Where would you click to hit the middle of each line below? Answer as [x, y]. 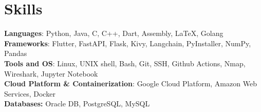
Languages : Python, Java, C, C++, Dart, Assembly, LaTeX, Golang [114, 33]
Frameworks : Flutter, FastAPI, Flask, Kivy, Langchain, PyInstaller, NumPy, [128, 43]
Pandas [16, 53]
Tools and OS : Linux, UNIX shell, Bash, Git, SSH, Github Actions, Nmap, [125, 63]
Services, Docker [30, 93]
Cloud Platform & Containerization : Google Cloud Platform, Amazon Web [130, 83]
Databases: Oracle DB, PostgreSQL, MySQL [77, 104]
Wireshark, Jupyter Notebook [51, 73]
